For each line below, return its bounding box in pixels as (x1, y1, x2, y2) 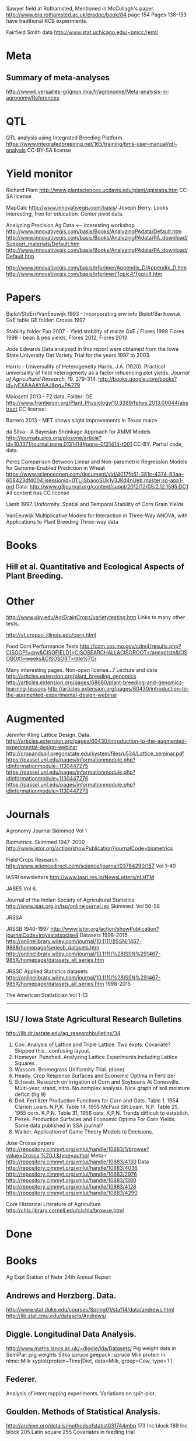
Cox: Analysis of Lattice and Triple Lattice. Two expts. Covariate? (14, 1041, 171, 1048)
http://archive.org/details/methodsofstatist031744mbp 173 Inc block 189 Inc (6, 1422, 188, 1429)
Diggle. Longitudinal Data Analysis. (6, 1329, 137, 1339)
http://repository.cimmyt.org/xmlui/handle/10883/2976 (6, 1171, 137, 1178)
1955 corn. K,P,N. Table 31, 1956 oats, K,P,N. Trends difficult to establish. (14, 1109, 190, 1116)
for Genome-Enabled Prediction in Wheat (6, 464, 105, 471)
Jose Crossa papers (6, 1139, 55, 1147)
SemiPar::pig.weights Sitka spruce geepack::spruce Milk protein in (6, 1351, 166, 1358)
